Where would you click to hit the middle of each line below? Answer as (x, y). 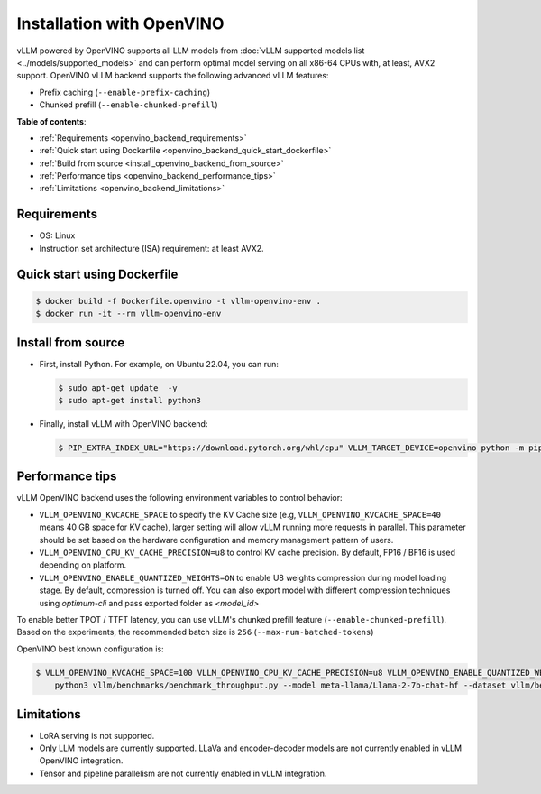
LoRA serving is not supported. (97, 735)
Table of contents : (51, 121)
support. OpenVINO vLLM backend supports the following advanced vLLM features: (173, 76)
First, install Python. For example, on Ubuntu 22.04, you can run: (159, 364)
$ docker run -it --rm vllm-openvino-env (128, 314)
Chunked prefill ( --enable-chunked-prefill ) (128, 105)
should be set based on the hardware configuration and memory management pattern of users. (216, 540)
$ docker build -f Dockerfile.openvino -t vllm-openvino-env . (179, 301)
